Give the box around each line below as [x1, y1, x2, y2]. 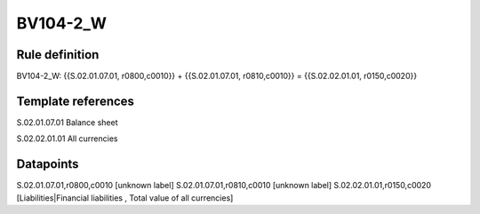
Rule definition [16, 47, 100, 62]
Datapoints [16, 156, 79, 172]
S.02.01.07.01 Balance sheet [16, 116, 118, 128]
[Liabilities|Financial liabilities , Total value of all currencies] [16, 192, 234, 203]
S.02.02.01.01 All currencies [16, 133, 118, 144]
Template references [16, 93, 135, 108]
